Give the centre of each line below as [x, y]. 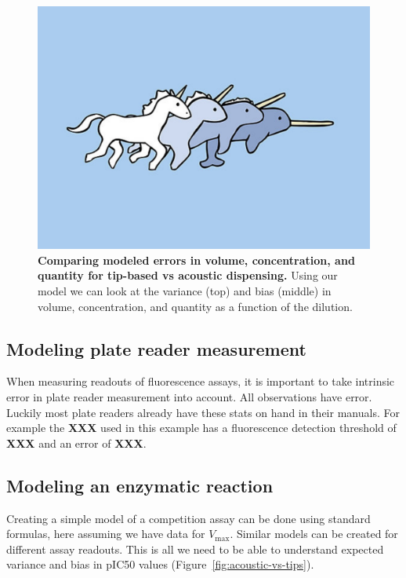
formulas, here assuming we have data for [106, 534]
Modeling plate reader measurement [156, 348]
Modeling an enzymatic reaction [140, 485]
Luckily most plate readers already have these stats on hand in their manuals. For [203, 412]
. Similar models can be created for [314, 534]
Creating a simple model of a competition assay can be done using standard [188, 518]
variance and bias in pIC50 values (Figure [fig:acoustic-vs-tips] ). [160, 564]
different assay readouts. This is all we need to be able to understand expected [195, 549]
